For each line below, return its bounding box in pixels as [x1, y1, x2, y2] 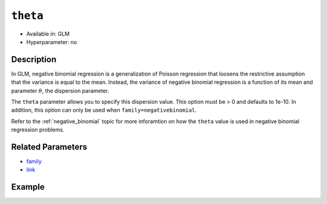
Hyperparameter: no [26, 38, 78, 45]
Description [11, 54, 57, 65]
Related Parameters [11, 142, 88, 152]
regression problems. [11, 126, 65, 133]
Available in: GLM [26, 30, 70, 37]
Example [11, 182, 45, 193]
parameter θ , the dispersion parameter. [11, 87, 110, 94]
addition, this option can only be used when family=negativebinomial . [11, 106, 197, 114]
